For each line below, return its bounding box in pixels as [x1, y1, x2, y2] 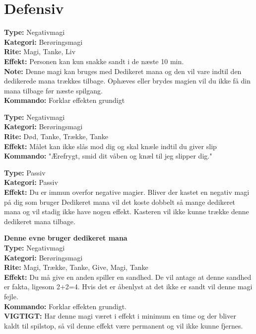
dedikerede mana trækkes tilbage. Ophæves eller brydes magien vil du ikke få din [4, 76, 251, 86]
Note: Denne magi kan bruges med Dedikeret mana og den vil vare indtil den [4, 66, 242, 76]
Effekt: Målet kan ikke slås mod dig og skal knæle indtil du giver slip [4, 141, 217, 151]
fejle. [4, 291, 18, 301]
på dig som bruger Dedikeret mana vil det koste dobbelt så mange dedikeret [4, 196, 236, 207]
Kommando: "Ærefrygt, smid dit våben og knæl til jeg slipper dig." [4, 151, 212, 161]
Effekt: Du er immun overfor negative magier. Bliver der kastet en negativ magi [4, 187, 250, 197]
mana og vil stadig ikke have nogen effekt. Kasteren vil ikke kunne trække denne [4, 206, 249, 217]
